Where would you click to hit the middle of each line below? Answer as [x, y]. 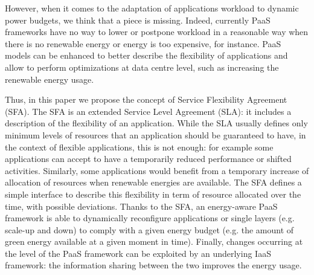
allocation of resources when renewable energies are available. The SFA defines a [153, 182]
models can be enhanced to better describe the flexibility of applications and [146, 55]
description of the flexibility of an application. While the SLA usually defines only [156, 123]
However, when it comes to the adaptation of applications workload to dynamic [152, 8]
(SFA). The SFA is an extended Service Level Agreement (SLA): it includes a [148, 111]
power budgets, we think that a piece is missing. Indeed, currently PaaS [138, 20]
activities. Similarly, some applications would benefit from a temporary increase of [157, 170]
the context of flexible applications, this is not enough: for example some [139, 147]
